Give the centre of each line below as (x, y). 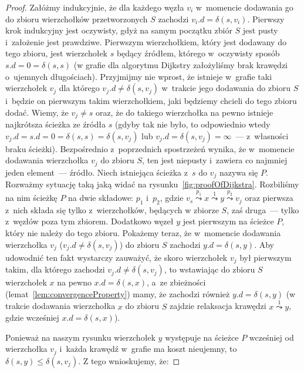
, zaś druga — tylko (263, 209)
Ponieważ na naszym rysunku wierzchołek (80, 337)
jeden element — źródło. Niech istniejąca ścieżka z (97, 172)
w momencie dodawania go (244, 7)
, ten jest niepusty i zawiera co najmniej (215, 160)
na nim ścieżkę (31, 198)
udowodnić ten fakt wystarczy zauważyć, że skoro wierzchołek (116, 257)
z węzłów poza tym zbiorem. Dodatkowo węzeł (89, 221)
